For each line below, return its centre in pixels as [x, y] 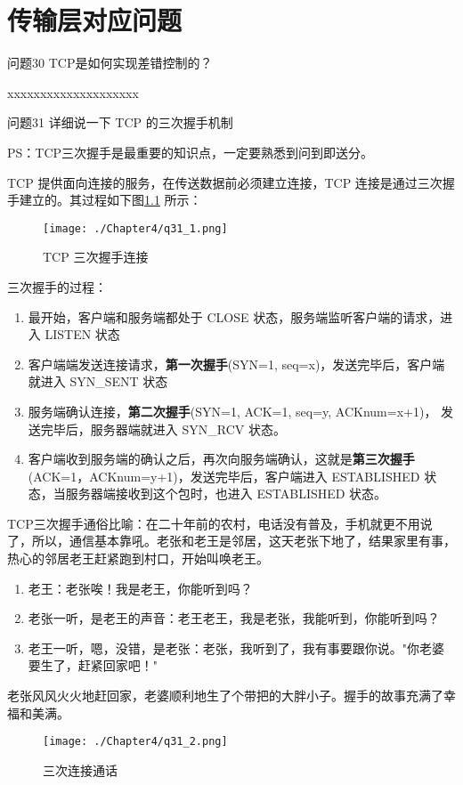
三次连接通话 [80, 769]
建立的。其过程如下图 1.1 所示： [110, 200]
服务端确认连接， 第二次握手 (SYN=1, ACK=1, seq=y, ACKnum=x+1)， [232, 411]
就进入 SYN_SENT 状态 [98, 381]
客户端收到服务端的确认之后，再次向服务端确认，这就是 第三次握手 [221, 459]
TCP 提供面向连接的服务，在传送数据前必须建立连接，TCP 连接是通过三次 [225, 182]
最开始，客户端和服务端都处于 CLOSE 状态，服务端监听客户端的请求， [234, 316]
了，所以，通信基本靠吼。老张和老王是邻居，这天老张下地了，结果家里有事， [231, 541]
